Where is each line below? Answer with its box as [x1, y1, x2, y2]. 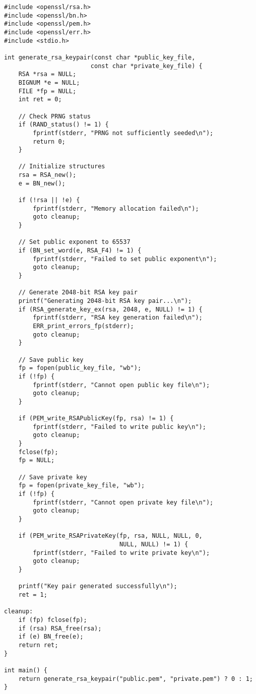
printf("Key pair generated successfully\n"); [18, 583, 177, 590]
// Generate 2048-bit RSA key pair [18, 289, 138, 296]
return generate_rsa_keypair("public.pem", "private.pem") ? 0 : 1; [18, 675, 253, 682]
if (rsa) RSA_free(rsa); [18, 624, 102, 632]
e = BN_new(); [18, 179, 66, 187]
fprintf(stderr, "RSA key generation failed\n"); [33, 314, 203, 322]
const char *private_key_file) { [90, 62, 203, 70]
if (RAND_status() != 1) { [18, 121, 109, 129]
